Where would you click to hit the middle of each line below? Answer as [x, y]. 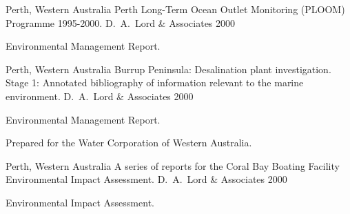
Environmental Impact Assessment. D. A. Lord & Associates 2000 [146, 179]
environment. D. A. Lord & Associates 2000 [100, 96]
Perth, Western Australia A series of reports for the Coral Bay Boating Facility [173, 165]
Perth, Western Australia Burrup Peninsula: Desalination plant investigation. [168, 69]
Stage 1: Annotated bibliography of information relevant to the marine [155, 82]
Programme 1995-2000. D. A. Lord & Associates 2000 [121, 22]
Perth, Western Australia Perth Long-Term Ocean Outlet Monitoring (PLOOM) [175, 9]
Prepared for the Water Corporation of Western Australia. [129, 143]
